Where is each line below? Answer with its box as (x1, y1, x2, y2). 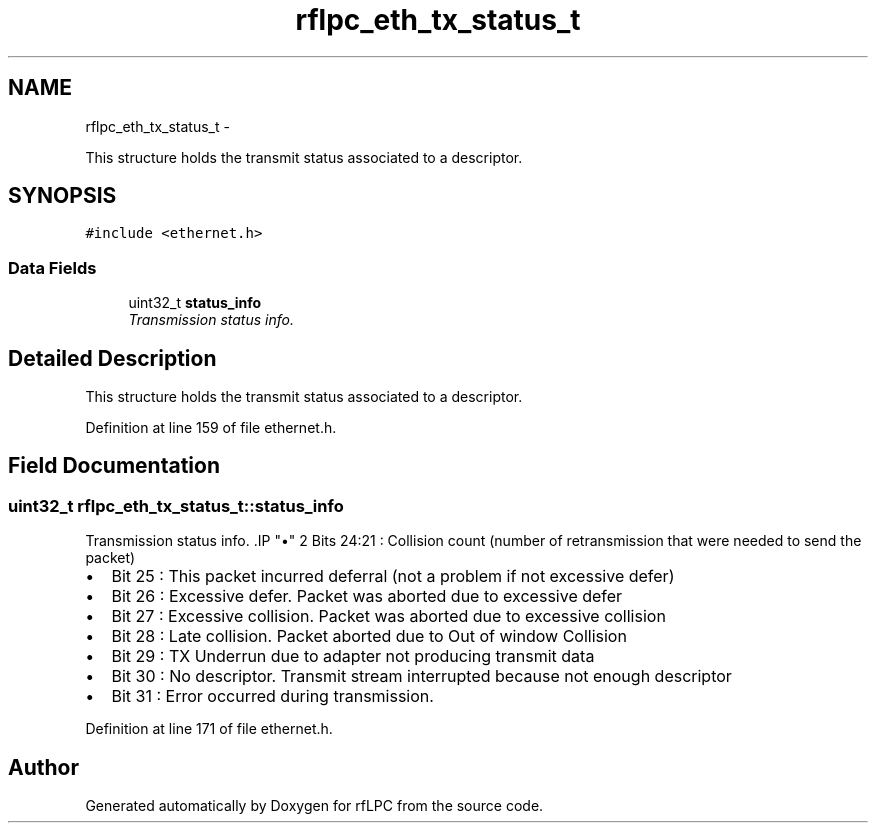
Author (8, 754, 79, 780)
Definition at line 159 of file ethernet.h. (85, 419, 337, 437)
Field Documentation (8, 453, 220, 479)
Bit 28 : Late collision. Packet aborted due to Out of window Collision (111, 626, 627, 647)
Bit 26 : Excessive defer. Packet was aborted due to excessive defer (111, 586, 623, 607)
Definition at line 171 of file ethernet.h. (85, 720, 333, 738)
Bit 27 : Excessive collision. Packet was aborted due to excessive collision (111, 606, 666, 627)
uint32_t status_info (128, 294, 262, 312)
